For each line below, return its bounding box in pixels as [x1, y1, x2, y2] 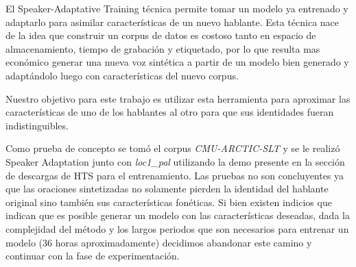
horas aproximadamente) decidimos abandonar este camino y [55, 235, 312, 249]
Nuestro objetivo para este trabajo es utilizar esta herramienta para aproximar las [5, 91, 351, 105]
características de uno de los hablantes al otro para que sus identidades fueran [5, 105, 334, 119]
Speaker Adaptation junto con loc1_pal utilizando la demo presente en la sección [5, 154, 345, 168]
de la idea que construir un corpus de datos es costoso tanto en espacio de [5, 28, 316, 42]
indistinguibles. [5, 118, 69, 132]
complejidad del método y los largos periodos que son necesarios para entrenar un [5, 221, 349, 236]
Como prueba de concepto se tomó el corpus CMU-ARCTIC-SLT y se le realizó [5, 141, 340, 155]
